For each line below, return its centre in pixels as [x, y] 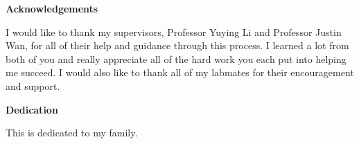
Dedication [32, 109]
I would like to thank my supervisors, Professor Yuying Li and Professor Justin [174, 31]
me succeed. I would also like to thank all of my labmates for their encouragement [180, 72]
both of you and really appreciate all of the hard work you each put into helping [176, 58]
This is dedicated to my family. [72, 133]
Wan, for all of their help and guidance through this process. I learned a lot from [177, 45]
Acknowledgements [52, 8]
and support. [33, 85]
